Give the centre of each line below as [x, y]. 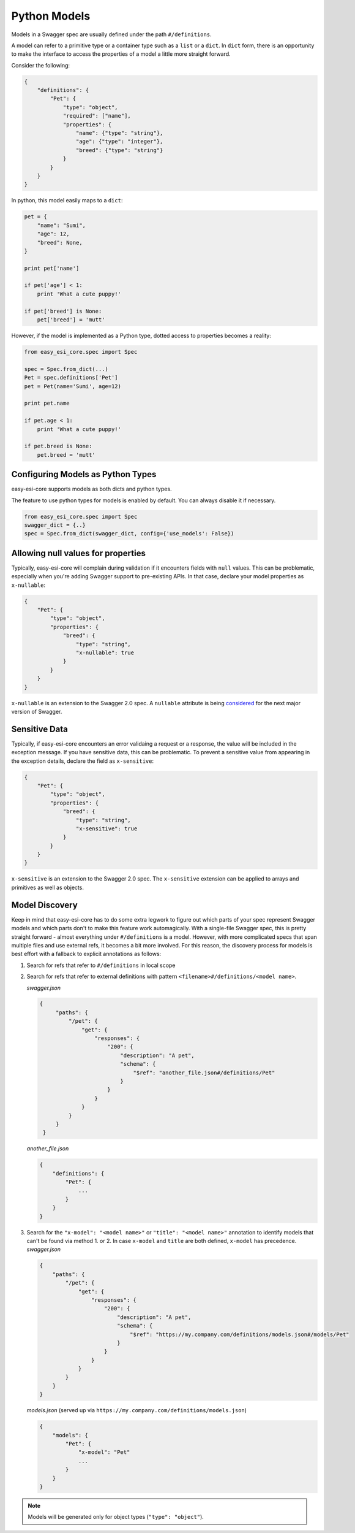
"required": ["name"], [97, 116]
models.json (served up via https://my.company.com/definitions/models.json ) [137, 1410]
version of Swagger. [37, 711]
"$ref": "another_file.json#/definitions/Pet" [204, 1072]
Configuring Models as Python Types [84, 474]
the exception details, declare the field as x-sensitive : [83, 761]
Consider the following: [41, 65]
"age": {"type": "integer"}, [119, 142]
